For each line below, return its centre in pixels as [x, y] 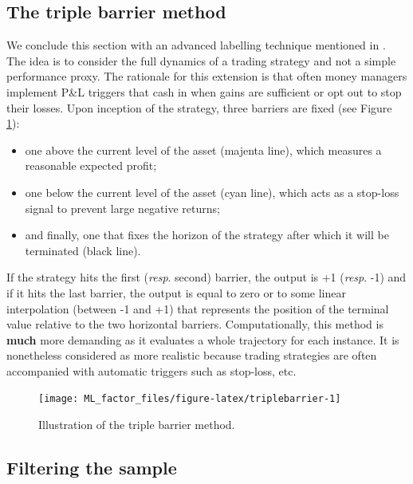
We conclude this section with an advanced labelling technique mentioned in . [196, 45]
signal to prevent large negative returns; [122, 208]
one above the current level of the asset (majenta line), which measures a [203, 150]
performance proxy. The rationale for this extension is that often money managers [207, 76]
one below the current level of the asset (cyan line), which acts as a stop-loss [212, 192]
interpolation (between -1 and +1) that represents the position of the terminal [198, 308]
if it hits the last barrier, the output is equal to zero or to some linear [176, 292]
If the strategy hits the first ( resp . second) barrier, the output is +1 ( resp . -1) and [206, 277]
